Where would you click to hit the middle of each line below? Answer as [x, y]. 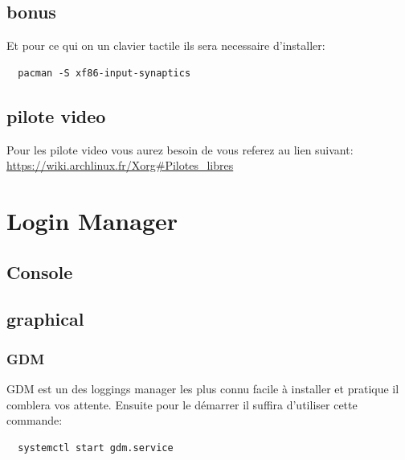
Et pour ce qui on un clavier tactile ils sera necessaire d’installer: [166, 45]
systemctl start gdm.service [96, 448]
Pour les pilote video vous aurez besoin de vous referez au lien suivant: [180, 149]
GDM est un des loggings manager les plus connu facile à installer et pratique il [203, 388]
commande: [35, 420]
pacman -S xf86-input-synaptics [104, 73]
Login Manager [92, 220]
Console [40, 271]
